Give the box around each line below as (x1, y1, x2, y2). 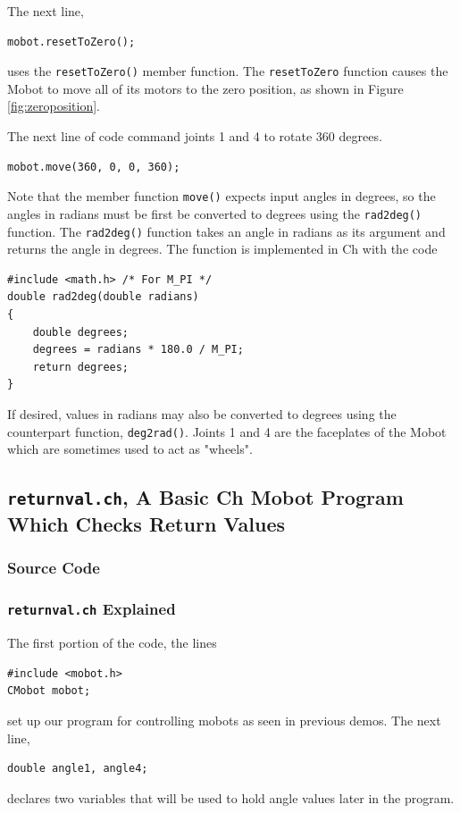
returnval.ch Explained (7, 598, 176, 620)
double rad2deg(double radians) (7, 290, 199, 304)
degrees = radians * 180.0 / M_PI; (32, 343, 244, 356)
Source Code (7, 557, 100, 579)
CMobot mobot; (7, 684, 91, 698)
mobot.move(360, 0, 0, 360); (7, 160, 180, 173)
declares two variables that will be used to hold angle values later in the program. (7, 788, 455, 807)
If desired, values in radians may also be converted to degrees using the (7, 404, 397, 423)
